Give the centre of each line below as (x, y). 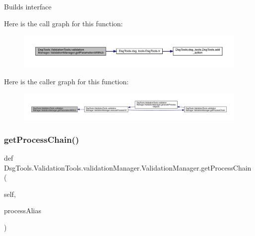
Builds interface (28, 6)
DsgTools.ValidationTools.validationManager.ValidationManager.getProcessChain (128, 167)
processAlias (23, 210)
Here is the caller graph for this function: (66, 81)
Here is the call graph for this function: (64, 23)
